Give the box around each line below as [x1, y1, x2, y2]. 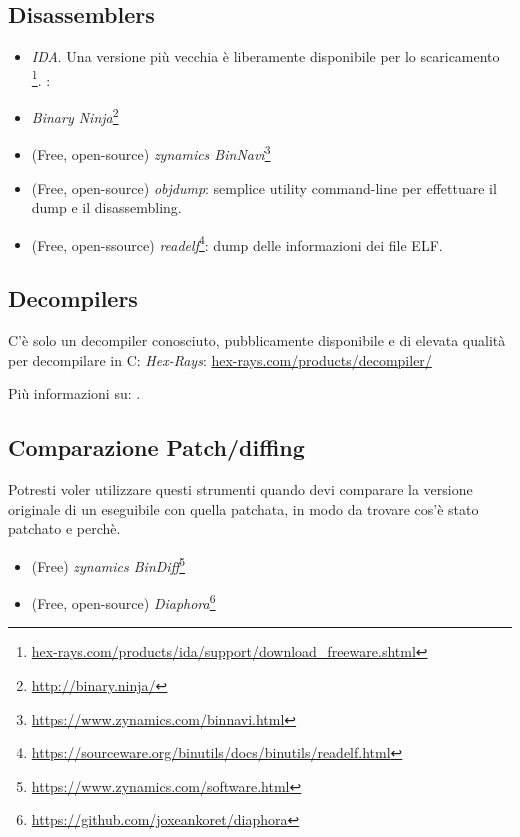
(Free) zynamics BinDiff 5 [31, 552, 186, 576]
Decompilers [8, 283, 138, 314]
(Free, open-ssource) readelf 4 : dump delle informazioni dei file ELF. [31, 231, 443, 255]
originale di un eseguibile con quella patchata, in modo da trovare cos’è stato [8, 498, 479, 519]
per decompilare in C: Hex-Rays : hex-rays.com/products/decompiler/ [8, 349, 432, 370]
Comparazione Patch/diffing [8, 432, 305, 463]
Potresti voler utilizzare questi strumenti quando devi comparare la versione [8, 479, 473, 500]
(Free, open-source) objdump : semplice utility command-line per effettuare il [31, 177, 497, 198]
